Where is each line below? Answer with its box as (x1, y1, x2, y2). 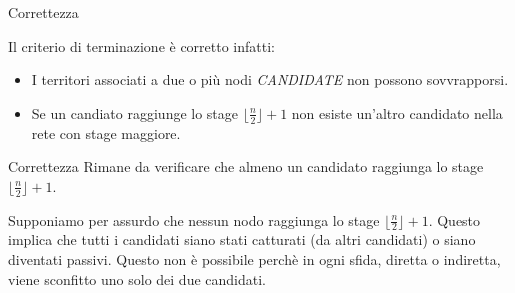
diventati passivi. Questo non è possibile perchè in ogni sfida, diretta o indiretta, (8, 249, 501, 270)
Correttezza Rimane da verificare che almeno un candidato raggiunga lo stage (8, 156, 484, 177)
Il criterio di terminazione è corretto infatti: (8, 35, 275, 56)
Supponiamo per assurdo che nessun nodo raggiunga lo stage (8, 209, 380, 230)
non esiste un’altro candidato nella (291, 102, 503, 123)
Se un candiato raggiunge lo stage (31, 102, 239, 123)
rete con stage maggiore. (31, 122, 181, 143)
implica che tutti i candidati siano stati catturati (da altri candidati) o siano (8, 229, 476, 250)
